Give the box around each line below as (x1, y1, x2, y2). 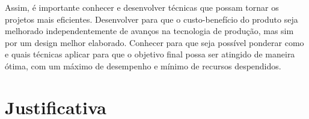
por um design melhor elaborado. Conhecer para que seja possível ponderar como (5, 36, 304, 48)
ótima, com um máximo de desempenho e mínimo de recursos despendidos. (5, 59, 281, 72)
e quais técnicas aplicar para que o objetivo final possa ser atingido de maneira (5, 48, 295, 60)
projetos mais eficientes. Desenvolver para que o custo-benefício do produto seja (5, 13, 298, 25)
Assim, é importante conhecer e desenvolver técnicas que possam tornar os (5, 1, 279, 13)
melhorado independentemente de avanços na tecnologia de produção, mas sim (5, 25, 294, 37)
